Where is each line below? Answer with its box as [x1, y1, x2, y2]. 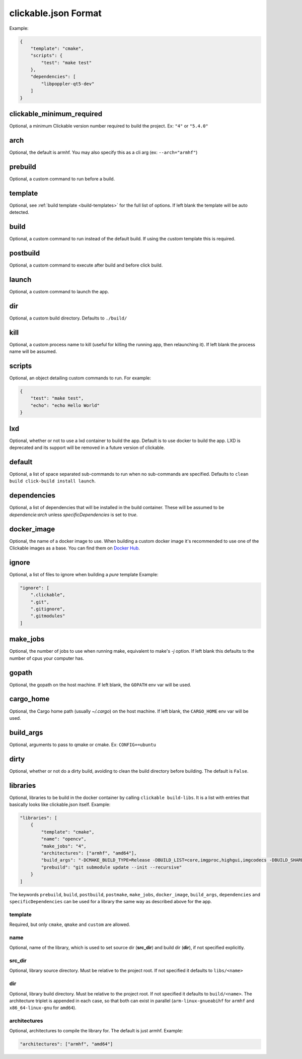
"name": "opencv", [41, 836, 87, 842]
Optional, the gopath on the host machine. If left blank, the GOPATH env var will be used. [9, 681, 191, 688]
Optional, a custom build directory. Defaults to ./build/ [9, 315, 127, 321]
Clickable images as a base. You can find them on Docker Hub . [9, 545, 140, 551]
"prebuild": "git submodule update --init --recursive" [41, 864, 182, 870]
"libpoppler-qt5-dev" [41, 81, 95, 87]
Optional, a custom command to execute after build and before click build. [9, 262, 163, 268]
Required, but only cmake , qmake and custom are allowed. [9, 921, 130, 927]
